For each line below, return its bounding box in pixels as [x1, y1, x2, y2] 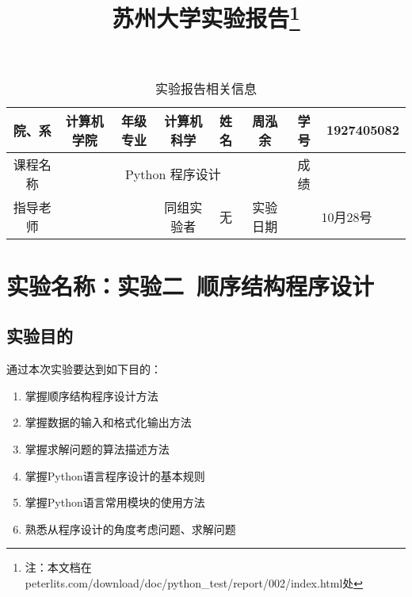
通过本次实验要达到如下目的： [6, 361, 162, 377]
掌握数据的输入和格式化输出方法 [25, 414, 192, 431]
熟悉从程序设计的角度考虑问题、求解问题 [25, 520, 236, 537]
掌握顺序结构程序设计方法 [25, 387, 158, 404]
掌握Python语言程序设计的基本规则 [25, 467, 205, 484]
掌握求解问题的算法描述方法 [25, 441, 170, 457]
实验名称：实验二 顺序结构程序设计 [6, 269, 375, 301]
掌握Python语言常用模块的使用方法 [25, 494, 205, 511]
